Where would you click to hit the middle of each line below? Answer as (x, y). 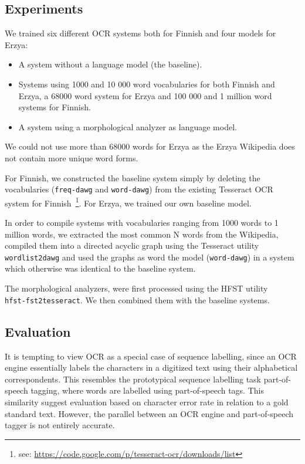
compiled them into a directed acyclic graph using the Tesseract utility (132, 245)
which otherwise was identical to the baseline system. (100, 268)
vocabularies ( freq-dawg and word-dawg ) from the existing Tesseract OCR (139, 189)
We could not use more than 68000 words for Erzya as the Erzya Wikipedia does (150, 146)
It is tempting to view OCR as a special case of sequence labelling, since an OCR (151, 356)
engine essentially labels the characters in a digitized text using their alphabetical (151, 368)
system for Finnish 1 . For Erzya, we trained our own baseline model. (128, 202)
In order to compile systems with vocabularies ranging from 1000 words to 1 (142, 223)
